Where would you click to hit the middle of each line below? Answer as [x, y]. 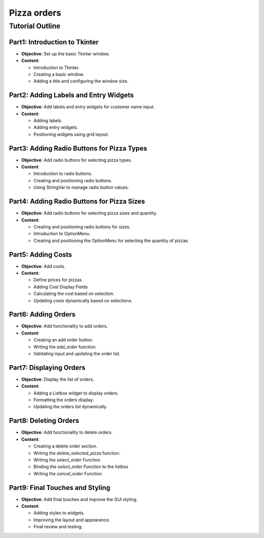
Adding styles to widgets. [59, 513]
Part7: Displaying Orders [47, 367]
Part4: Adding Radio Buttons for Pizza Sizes [77, 202]
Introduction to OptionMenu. [62, 234]
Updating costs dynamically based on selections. [83, 300]
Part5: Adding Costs [41, 255]
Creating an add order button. [64, 340]
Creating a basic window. [59, 74]
